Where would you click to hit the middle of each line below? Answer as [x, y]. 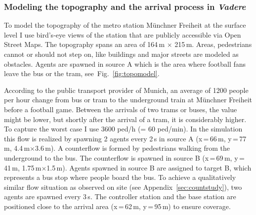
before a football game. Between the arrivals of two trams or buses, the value [121, 109]
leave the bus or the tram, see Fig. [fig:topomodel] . [82, 73]
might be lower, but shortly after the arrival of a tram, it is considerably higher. [125, 119]
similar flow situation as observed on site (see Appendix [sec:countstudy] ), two [123, 187]
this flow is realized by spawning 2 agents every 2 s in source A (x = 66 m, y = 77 [125, 138]
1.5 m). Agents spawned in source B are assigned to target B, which [149, 167]
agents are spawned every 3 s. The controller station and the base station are [120, 196]
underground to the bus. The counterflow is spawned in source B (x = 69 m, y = [124, 157]
